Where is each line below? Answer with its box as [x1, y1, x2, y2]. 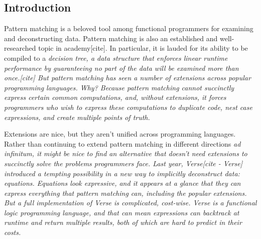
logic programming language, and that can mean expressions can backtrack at [4, 207, 239, 217]
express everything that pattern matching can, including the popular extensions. [4, 187, 247, 198]
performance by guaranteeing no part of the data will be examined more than [4, 62, 239, 73]
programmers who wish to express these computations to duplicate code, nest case [4, 101, 252, 112]
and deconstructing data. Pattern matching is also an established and [4, 33, 218, 43]
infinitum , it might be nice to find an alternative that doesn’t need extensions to [4, 148, 247, 159]
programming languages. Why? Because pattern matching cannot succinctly [4, 82, 234, 92]
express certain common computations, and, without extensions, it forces [4, 92, 226, 102]
